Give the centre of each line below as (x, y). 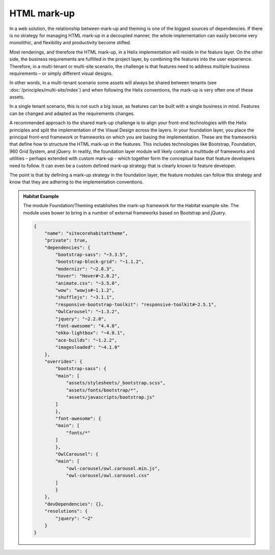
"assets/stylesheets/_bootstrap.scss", (116, 383)
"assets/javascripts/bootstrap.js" (110, 397)
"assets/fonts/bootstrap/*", (102, 390)
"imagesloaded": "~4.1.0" (88, 347)
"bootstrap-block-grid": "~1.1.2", (100, 262)
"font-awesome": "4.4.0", (88, 326)
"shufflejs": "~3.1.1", (85, 297)
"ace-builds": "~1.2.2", (86, 340)
